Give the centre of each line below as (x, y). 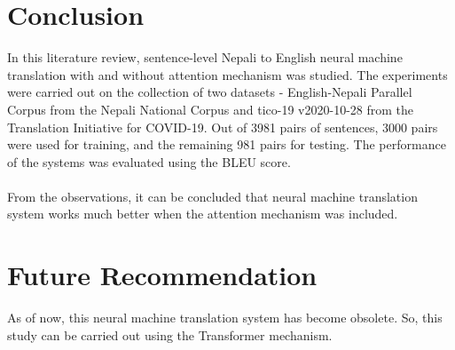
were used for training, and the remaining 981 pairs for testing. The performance (227, 144)
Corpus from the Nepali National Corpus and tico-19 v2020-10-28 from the (211, 109)
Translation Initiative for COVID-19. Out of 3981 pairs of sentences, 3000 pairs (223, 127)
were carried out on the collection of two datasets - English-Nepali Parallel (210, 92)
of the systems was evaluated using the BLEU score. (149, 161)
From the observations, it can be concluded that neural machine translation (212, 196)
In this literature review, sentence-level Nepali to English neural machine (205, 57)
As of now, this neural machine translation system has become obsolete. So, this (225, 318)
